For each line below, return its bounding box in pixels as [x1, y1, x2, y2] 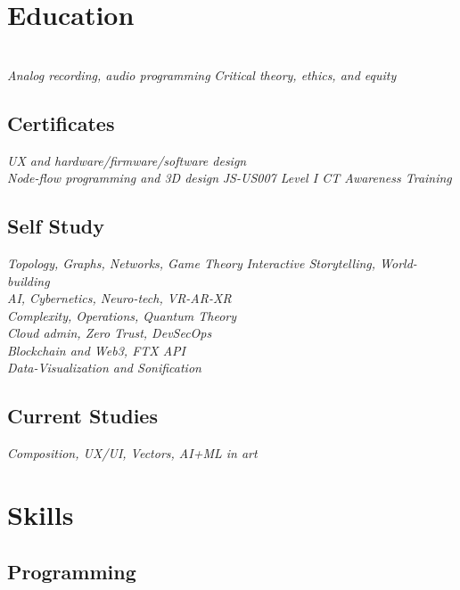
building [7, 271, 50, 290]
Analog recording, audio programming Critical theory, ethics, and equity [7, 65, 397, 84]
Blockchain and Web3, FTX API [7, 340, 186, 359]
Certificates [7, 109, 115, 136]
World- [380, 253, 417, 272]
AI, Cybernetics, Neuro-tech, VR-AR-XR [7, 289, 232, 307]
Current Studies [7, 402, 158, 430]
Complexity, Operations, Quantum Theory [7, 306, 237, 324]
